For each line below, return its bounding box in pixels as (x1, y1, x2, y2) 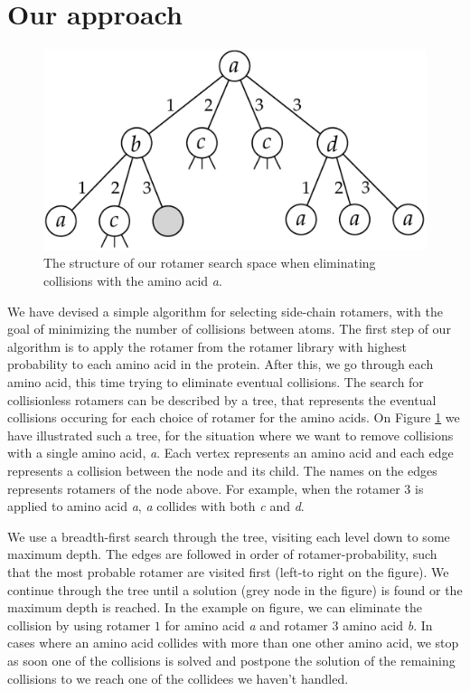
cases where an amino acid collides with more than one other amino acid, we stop (7, 633, 459, 652)
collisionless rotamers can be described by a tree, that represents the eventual (7, 390, 437, 409)
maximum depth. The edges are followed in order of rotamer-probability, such (7, 544, 437, 563)
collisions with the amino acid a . (43, 271, 222, 290)
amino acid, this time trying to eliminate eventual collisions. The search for (7, 373, 424, 392)
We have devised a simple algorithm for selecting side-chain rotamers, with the (7, 301, 443, 320)
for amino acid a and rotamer (164, 615, 328, 634)
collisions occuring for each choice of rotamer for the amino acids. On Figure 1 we (7, 408, 460, 427)
